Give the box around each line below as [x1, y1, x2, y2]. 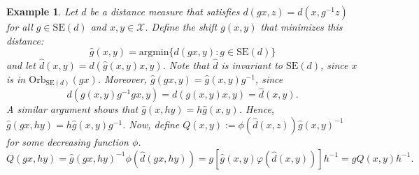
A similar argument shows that [6, 102, 139, 116]
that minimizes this [260, 20, 343, 33]
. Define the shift [145, 20, 218, 33]
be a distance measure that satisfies [90, 4, 240, 18]
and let [6, 57, 36, 72]
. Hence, [239, 102, 275, 116]
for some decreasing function [6, 134, 129, 149]
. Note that [162, 57, 210, 72]
